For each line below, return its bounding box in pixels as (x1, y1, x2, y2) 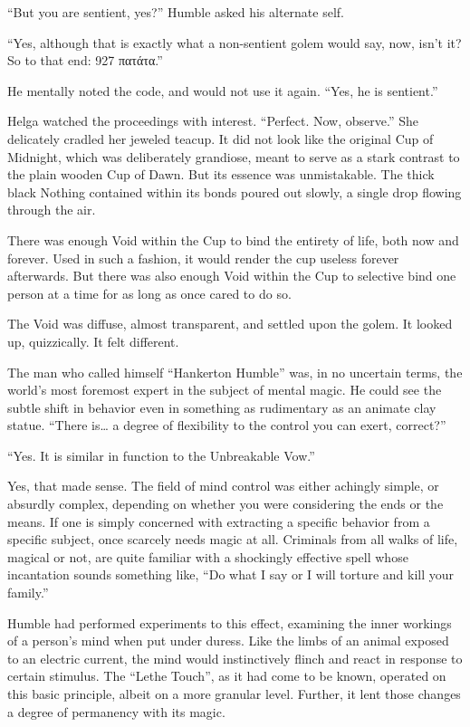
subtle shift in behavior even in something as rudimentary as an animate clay (7, 397, 436, 416)
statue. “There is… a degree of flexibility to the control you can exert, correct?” (7, 416, 446, 435)
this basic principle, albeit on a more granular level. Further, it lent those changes (7, 684, 461, 703)
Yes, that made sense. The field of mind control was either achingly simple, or (7, 476, 439, 495)
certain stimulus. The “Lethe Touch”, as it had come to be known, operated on (7, 666, 446, 685)
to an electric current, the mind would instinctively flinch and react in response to (7, 648, 463, 667)
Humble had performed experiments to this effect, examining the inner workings (7, 613, 452, 632)
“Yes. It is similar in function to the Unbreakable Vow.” (7, 445, 315, 464)
